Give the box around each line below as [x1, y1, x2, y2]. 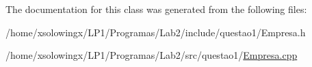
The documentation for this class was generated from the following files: [5, 2, 307, 16]
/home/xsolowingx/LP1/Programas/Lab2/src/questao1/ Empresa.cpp [5, 48, 298, 62]
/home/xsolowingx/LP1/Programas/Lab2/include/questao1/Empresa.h [5, 25, 306, 39]
